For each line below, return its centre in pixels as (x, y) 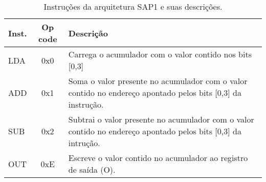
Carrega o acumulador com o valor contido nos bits (160, 54)
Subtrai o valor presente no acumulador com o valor (161, 119)
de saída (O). (92, 169)
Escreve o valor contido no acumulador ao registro (158, 158)
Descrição (88, 33)
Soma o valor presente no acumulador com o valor (158, 81)
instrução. (86, 104)
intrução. (84, 143)
